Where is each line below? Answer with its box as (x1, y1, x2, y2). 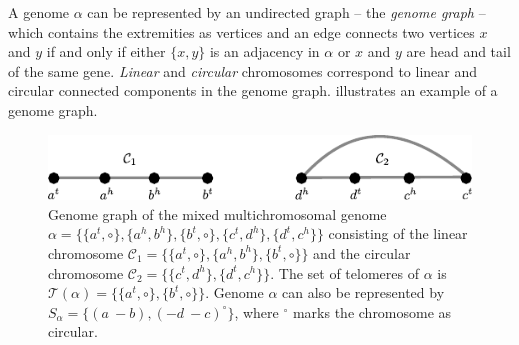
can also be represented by (282, 282, 445, 303)
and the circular (313, 242, 411, 263)
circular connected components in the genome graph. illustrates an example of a (8, 80, 498, 101)
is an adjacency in (209, 41, 320, 62)
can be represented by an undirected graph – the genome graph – (87, 2, 486, 22)
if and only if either (46, 41, 166, 62)
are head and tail (406, 41, 511, 62)
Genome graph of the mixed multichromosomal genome (48, 203, 387, 224)
